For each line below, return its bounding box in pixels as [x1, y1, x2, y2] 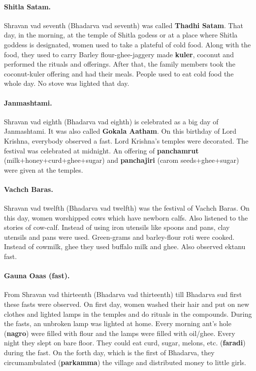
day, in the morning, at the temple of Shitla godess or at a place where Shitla [4, 30, 238, 40]
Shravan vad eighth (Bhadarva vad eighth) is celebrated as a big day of [4, 116, 219, 126]
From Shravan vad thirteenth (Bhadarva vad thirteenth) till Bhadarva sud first [4, 289, 242, 299]
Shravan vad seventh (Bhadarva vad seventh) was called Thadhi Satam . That [4, 20, 243, 30]
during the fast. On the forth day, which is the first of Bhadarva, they [4, 347, 215, 358]
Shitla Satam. [4, 1, 51, 11]
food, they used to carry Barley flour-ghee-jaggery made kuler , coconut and [4, 49, 234, 59]
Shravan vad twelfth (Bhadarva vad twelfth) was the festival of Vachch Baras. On [4, 203, 250, 213]
